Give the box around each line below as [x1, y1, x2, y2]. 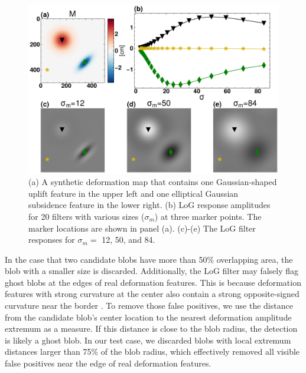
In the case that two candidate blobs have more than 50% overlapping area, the [5, 253, 293, 265]
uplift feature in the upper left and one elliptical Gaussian [28, 187, 239, 199]
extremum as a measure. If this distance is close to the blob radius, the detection [5, 322, 298, 335]
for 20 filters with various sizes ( [28, 210, 145, 222]
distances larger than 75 [5, 345, 92, 358]
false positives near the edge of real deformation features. [5, 357, 211, 369]
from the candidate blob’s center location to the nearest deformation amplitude [5, 311, 292, 323]
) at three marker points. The [154, 210, 262, 222]
